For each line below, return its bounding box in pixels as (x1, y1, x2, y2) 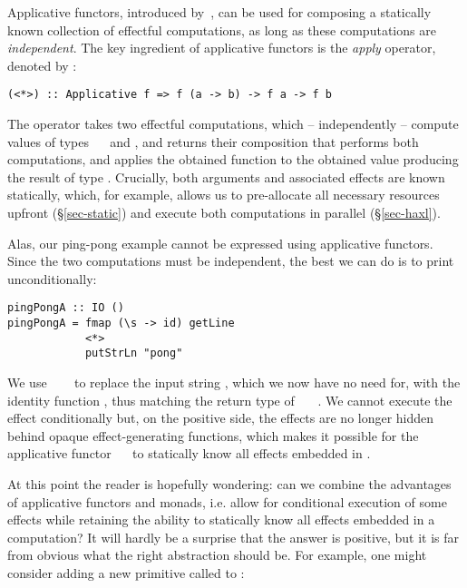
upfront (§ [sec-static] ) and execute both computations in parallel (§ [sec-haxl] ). (7, 203, 441, 221)
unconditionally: (7, 269, 97, 288)
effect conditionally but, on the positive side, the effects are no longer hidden (7, 408, 434, 427)
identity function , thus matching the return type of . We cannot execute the (7, 390, 452, 409)
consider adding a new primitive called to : (7, 563, 245, 582)
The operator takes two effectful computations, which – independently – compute (7, 114, 459, 133)
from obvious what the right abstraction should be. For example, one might (7, 545, 427, 564)
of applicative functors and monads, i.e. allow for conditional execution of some (7, 492, 447, 511)
